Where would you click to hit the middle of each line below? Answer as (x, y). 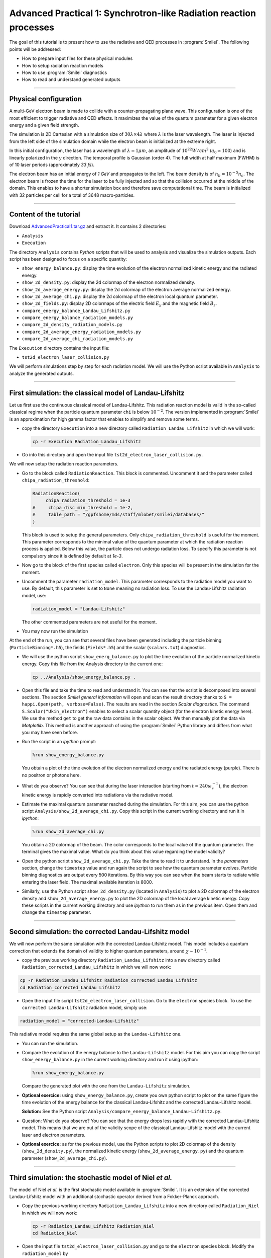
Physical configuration (46, 99)
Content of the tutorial (45, 215)
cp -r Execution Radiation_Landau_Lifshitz (87, 441)
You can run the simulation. (50, 1043)
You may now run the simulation (55, 631)
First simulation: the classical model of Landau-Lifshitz (97, 393)
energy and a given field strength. (44, 125)
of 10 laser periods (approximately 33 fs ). (52, 165)
